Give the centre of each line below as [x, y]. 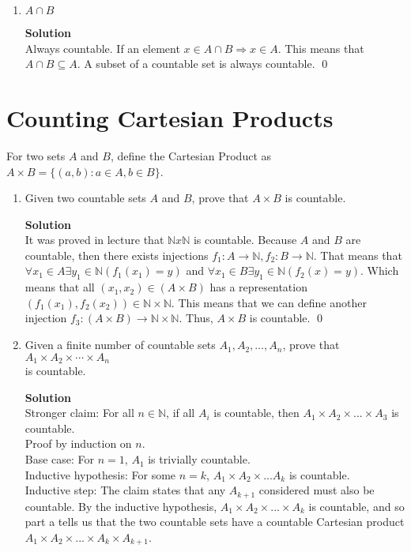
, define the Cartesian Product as [191, 155]
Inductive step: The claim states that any [125, 490]
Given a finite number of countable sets [120, 345]
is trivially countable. [199, 459]
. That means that [358, 255]
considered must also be [317, 490]
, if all [181, 413]
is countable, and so [356, 506]
